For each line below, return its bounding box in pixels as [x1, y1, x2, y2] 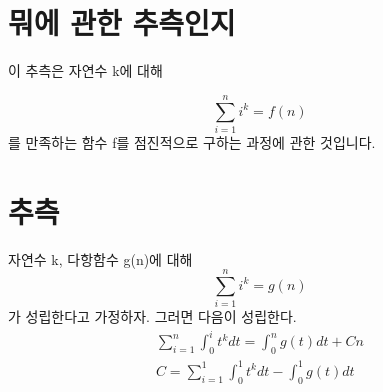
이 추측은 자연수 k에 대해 [8, 60, 163, 81]
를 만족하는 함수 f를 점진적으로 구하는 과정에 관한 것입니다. [8, 131, 376, 152]
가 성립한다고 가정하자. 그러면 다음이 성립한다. [8, 306, 297, 327]
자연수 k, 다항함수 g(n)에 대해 [8, 248, 193, 269]
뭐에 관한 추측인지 [8, 2, 236, 43]
